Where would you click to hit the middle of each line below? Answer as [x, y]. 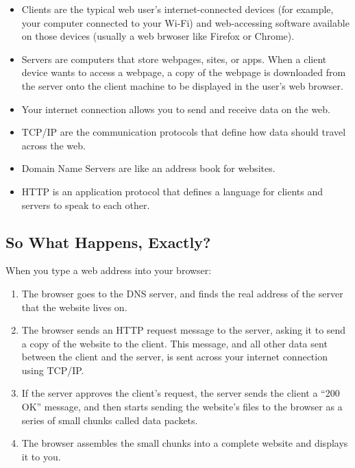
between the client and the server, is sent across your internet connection [174, 357]
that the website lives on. [74, 307]
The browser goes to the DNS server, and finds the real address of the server [182, 293]
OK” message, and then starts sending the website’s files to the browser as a [182, 407]
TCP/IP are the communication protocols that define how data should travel [184, 132]
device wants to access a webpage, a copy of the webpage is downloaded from [184, 72]
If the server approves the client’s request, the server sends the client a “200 [181, 393]
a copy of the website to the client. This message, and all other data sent [174, 343]
